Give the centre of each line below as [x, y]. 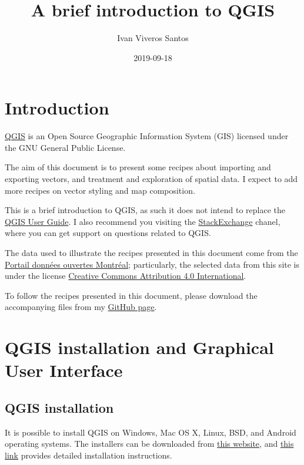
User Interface [64, 370]
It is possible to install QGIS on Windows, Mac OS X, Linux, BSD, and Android [151, 432]
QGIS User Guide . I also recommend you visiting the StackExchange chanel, [143, 221]
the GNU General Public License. [65, 147]
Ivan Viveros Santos [153, 38]
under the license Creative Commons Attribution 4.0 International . [126, 276]
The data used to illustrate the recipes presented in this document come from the [151, 252]
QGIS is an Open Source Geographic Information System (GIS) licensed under [147, 136]
